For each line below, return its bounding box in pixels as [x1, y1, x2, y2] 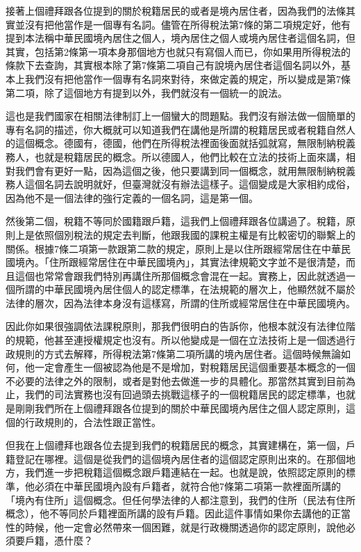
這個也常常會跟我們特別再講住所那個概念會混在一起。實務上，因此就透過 [15, 268, 346, 283]
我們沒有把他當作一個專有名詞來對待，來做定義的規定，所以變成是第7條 [24, 71, 351, 86]
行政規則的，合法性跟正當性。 [24, 414, 161, 429]
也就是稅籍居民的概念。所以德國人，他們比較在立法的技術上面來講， [34, 149, 346, 164]
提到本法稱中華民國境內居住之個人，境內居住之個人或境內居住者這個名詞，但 [6, 31, 355, 45]
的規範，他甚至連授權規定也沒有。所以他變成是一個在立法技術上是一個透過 [6, 333, 346, 347]
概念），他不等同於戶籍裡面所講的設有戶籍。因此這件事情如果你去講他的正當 [6, 506, 351, 521]
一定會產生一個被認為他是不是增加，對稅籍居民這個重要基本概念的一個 [34, 360, 355, 374]
